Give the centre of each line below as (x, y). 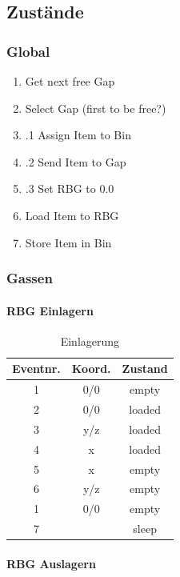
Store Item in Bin (68, 242)
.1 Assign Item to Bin (78, 135)
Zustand (145, 369)
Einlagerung (90, 341)
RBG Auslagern (51, 563)
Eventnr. (36, 369)
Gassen (30, 278)
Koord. (91, 369)
